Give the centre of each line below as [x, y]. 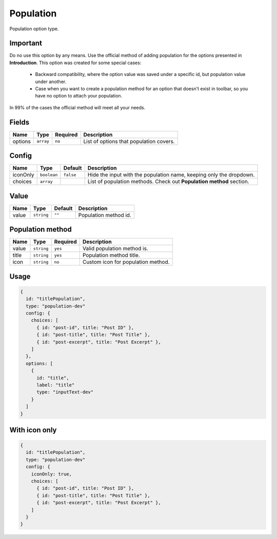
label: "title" [56, 385]
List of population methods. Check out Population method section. [168, 182]
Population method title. [111, 255]
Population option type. [34, 29]
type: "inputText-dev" [65, 392]
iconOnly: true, [51, 474]
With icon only [33, 430]
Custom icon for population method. [126, 262]
